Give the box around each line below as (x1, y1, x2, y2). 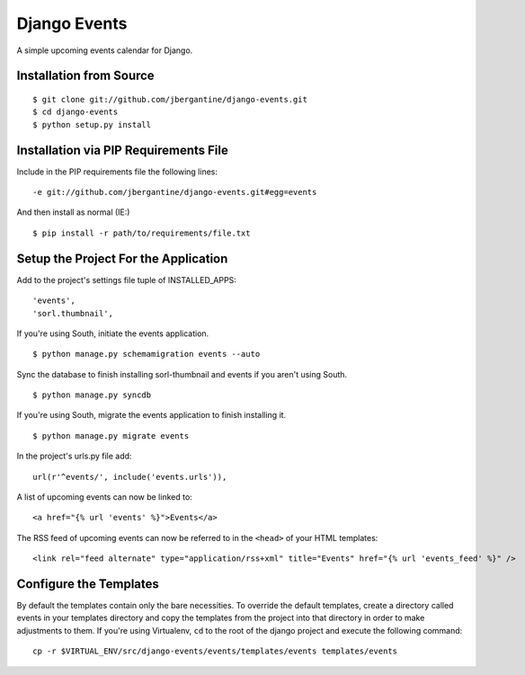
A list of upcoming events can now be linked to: (16, 492, 192, 502)
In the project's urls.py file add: (16, 450, 132, 462)
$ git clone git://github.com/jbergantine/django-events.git (32, 94, 307, 104)
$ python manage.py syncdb (32, 390, 152, 400)
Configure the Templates (16, 576, 159, 591)
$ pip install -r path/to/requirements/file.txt (32, 227, 251, 238)
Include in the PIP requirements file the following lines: (16, 166, 218, 177)
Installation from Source (16, 68, 155, 84)
